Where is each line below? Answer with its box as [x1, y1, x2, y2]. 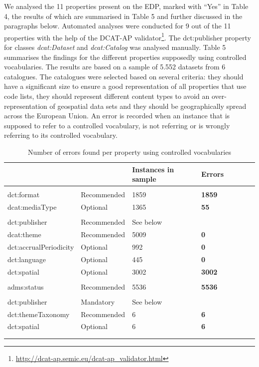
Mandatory [81, 296, 115, 307]
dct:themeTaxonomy [7, 309, 70, 319]
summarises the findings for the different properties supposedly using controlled [4, 51, 247, 62]
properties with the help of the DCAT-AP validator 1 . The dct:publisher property [4, 30, 251, 42]
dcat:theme [7, 229, 41, 240]
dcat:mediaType [7, 202, 57, 212]
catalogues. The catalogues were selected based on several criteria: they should [4, 71, 244, 81]
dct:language [7, 254, 46, 264]
